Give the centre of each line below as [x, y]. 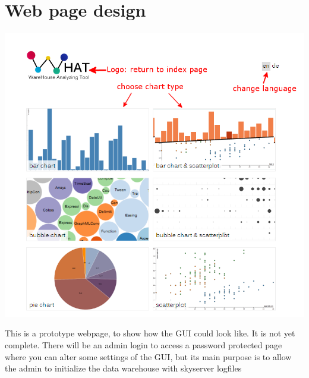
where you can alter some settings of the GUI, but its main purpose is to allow [148, 356]
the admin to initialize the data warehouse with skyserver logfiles [123, 368]
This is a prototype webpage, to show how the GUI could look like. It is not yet [150, 333]
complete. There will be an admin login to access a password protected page [144, 345]
